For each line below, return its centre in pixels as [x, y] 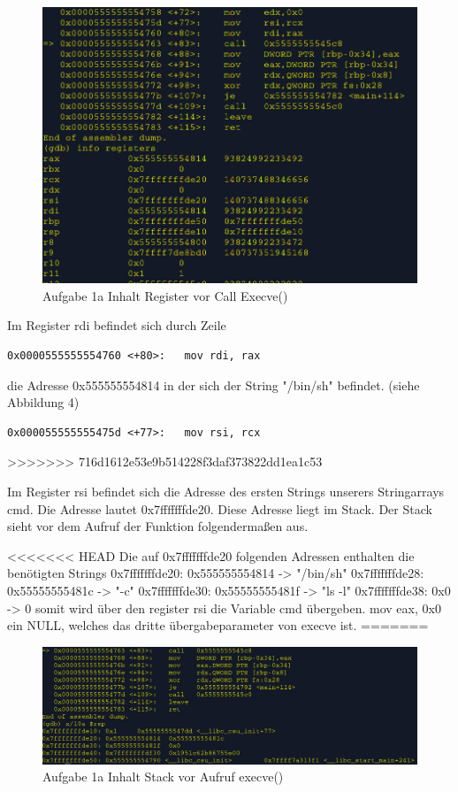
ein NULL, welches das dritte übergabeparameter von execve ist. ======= [218, 625]
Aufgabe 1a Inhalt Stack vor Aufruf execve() [163, 777]
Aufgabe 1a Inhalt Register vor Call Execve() [165, 295]
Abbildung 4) [43, 402]
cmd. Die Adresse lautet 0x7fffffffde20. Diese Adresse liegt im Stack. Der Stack [220, 508]
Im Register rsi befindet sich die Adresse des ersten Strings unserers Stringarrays [226, 491]
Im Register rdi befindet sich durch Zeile [117, 325]
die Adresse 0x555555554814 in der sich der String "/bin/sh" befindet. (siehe [214, 384]
